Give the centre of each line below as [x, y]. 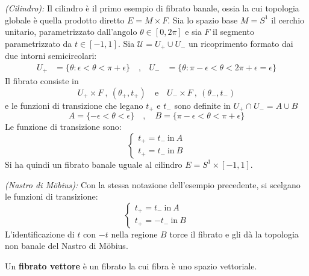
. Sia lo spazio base [203, 20]
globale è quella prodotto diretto [65, 20]
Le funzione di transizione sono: [63, 127]
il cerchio [288, 20]
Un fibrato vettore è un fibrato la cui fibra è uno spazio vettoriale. [131, 265]
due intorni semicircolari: [51, 56]
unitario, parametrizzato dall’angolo [71, 32]
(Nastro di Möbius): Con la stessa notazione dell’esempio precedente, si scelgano [153, 184]
